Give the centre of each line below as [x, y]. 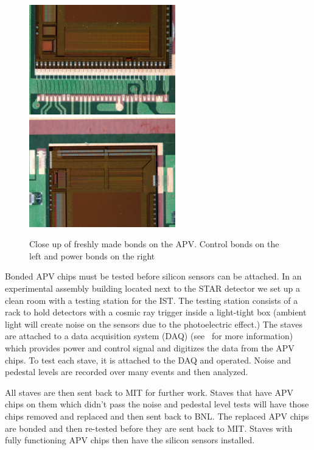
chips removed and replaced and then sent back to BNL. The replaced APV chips [157, 416]
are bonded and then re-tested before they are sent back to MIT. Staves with [149, 428]
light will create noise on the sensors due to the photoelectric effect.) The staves [154, 324]
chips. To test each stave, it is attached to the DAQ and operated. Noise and [148, 360]
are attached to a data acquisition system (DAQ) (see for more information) [149, 336]
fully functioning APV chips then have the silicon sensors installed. [130, 440]
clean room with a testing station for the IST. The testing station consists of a [152, 300]
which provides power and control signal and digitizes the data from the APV [150, 347]
